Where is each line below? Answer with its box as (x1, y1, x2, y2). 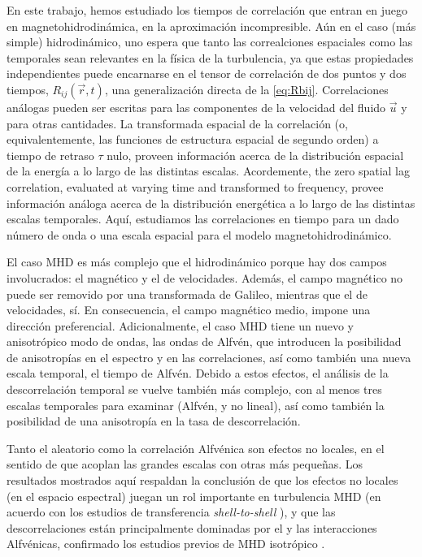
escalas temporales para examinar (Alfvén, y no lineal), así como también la (7, 396, 385, 413)
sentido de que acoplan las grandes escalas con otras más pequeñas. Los (7, 456, 363, 473)
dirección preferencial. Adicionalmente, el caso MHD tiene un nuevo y (7, 317, 354, 334)
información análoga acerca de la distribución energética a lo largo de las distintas (7, 194, 415, 211)
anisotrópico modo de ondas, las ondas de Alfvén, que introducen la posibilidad (7, 333, 402, 350)
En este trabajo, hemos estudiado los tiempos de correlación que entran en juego (7, 2, 408, 18)
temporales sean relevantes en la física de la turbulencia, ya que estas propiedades (7, 49, 414, 66)
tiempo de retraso (7, 146, 94, 163)
